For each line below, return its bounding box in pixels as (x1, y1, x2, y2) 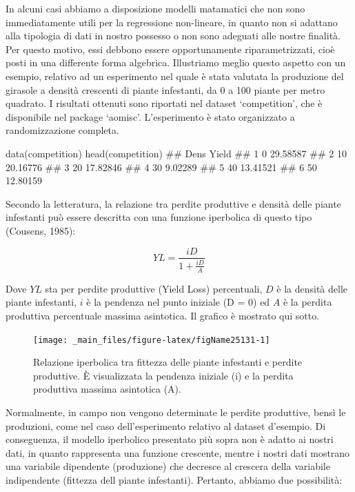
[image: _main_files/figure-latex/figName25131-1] (33, 335, 270, 345)
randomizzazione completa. (6, 123, 119, 137)
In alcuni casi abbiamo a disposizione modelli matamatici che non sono (6, 1, 305, 15)
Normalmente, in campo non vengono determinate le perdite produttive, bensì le (6, 404, 346, 419)
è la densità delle (276, 281, 348, 295)
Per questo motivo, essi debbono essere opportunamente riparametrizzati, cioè (6, 41, 335, 56)
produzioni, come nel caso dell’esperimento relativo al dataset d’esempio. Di (6, 418, 326, 433)
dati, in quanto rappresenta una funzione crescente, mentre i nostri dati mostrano (6, 445, 350, 460)
